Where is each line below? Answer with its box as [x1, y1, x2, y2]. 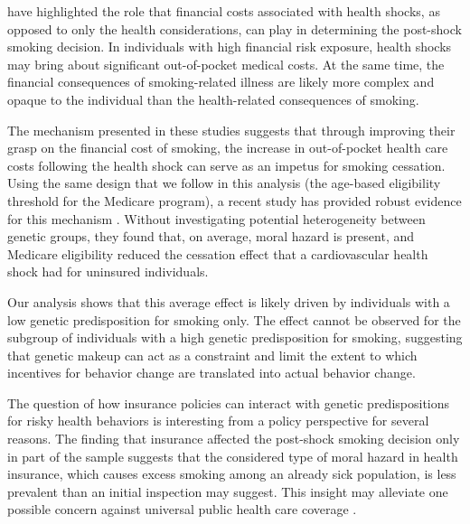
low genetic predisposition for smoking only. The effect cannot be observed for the [7, 310, 461, 329]
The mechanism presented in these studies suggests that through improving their [7, 120, 456, 139]
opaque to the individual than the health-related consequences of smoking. [7, 89, 419, 108]
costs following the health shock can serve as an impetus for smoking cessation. [7, 155, 446, 174]
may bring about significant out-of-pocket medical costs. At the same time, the [7, 54, 445, 73]
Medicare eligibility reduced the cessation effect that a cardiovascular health [7, 244, 428, 263]
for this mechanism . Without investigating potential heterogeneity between [7, 209, 426, 228]
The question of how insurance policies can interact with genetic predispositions [7, 393, 450, 412]
